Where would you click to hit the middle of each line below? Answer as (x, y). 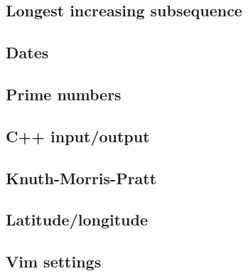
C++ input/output (78, 136)
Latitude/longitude (77, 219)
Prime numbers (64, 94)
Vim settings (54, 261)
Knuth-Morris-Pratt (81, 177)
